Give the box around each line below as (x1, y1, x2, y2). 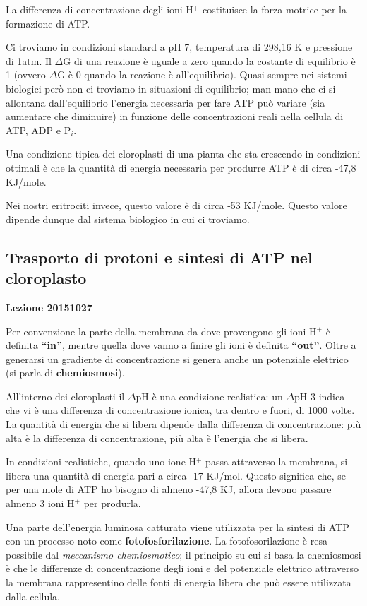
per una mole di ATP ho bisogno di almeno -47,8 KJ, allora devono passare (6, 482, 332, 497)
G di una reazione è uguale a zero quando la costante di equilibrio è (63, 53, 356, 68)
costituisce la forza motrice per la (202, 2, 347, 16)
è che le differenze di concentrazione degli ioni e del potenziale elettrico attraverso (6, 561, 359, 576)
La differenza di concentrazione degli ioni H (6, 2, 193, 16)
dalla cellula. (6, 588, 61, 603)
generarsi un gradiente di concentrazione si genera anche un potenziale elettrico (6, 351, 349, 366)
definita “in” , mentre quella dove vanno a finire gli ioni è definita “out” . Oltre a (6, 338, 356, 352)
